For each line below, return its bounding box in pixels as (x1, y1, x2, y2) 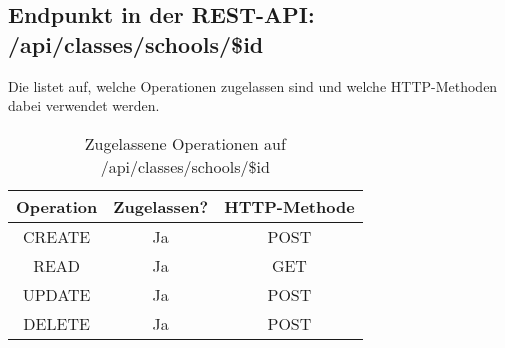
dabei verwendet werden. (8, 95, 160, 116)
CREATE (22, 224, 91, 248)
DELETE (23, 311, 90, 335)
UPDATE (22, 282, 91, 306)
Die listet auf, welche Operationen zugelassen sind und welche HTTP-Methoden (8, 75, 498, 96)
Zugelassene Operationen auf (84, 131, 286, 155)
